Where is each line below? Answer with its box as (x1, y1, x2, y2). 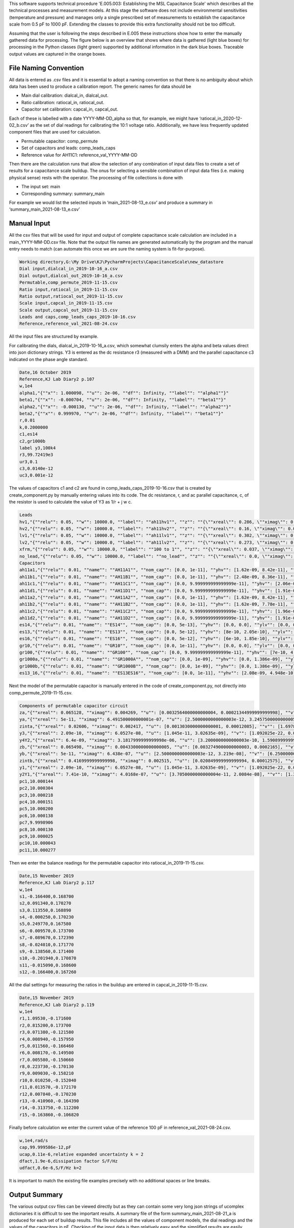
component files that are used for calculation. (9, 129, 101, 135)
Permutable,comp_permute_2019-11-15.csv (19, 280, 118, 285)
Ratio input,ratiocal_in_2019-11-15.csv (19, 286, 118, 292)
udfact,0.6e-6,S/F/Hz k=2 (19, 1165, 82, 1171)
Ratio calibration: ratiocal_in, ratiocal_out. (21, 99, 105, 105)
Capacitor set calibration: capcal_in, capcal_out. (21, 106, 119, 112)
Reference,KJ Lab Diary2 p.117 (19, 880, 95, 886)
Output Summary (9, 1191, 63, 1199)
